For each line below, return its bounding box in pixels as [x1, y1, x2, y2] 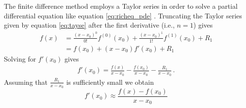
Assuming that [4, 77, 48, 87]
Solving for [4, 53, 36, 63]
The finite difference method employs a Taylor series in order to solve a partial [4, 1, 238, 11]
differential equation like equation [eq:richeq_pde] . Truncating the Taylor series [4, 10, 242, 20]
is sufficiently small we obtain [66, 77, 154, 87]
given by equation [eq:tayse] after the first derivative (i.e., [4, 20, 175, 30]
